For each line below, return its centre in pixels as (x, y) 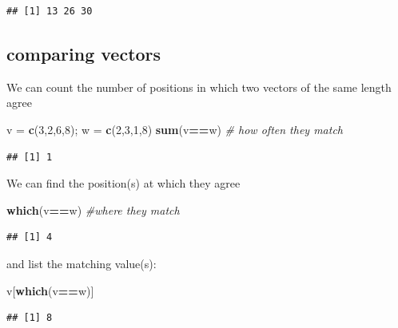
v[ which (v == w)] (50, 290)
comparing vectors (84, 53)
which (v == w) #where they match (93, 209)
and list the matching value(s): (82, 263)
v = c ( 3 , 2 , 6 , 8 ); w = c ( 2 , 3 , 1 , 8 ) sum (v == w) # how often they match (175, 129)
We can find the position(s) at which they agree (123, 183)
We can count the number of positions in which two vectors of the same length (199, 87)
